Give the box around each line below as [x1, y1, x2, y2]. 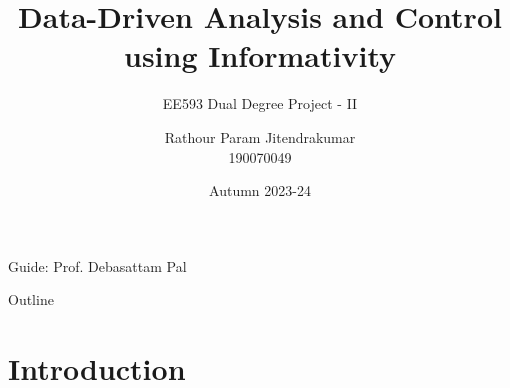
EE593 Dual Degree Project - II [162, 93, 358, 114]
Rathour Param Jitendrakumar [164, 126, 356, 147]
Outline [8, 289, 54, 310]
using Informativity [123, 35, 397, 76]
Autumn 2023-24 [209, 180, 311, 201]
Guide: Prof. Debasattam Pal [8, 255, 187, 276]
